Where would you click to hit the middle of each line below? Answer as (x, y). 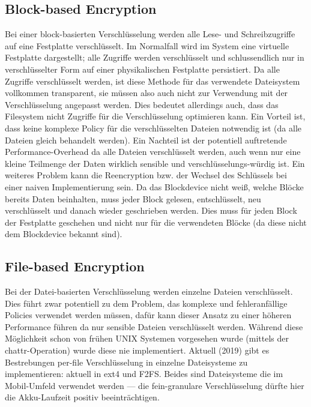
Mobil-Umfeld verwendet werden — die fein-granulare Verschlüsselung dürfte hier (155, 385)
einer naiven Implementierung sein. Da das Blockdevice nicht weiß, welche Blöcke (154, 186)
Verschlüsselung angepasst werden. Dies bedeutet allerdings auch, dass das (142, 104)
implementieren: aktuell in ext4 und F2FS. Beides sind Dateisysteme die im (144, 374)
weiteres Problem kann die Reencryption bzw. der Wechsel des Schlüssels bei (146, 175)
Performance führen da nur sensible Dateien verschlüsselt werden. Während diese (154, 326)
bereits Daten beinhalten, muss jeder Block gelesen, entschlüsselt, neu (133, 198)
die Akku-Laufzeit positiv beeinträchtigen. (82, 397)
